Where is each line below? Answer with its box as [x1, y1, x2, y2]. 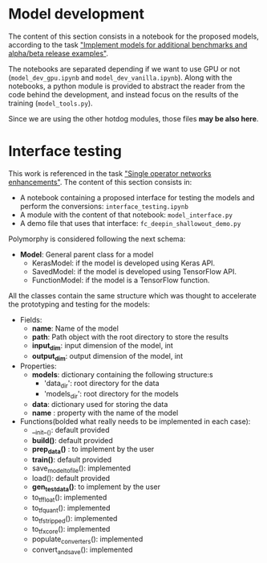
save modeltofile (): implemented [31, 463, 131, 475]
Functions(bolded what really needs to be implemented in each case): [19, 417, 251, 426]
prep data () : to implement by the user [31, 444, 155, 455]
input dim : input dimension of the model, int [31, 340, 174, 352]
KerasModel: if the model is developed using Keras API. [31, 258, 216, 268]
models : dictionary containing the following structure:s [31, 370, 214, 380]
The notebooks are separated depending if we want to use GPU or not [8, 64, 241, 73]
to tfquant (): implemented [31, 503, 111, 515]
